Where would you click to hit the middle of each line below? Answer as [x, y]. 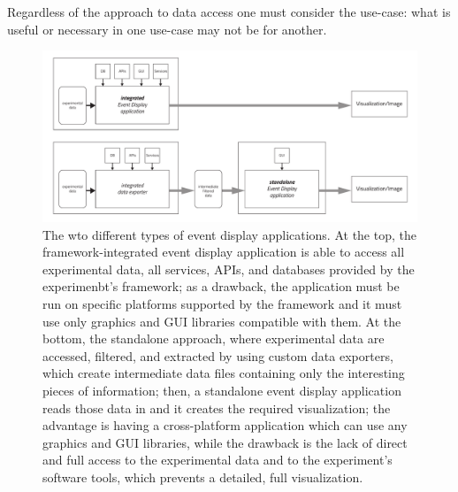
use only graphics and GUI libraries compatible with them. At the [222, 321]
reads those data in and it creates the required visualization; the [217, 407]
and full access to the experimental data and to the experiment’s [218, 460]
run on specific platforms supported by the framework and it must [222, 303]
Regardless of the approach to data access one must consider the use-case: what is [229, 12]
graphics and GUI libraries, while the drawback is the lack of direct [225, 442]
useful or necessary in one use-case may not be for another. [167, 29]
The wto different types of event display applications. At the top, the [229, 234]
